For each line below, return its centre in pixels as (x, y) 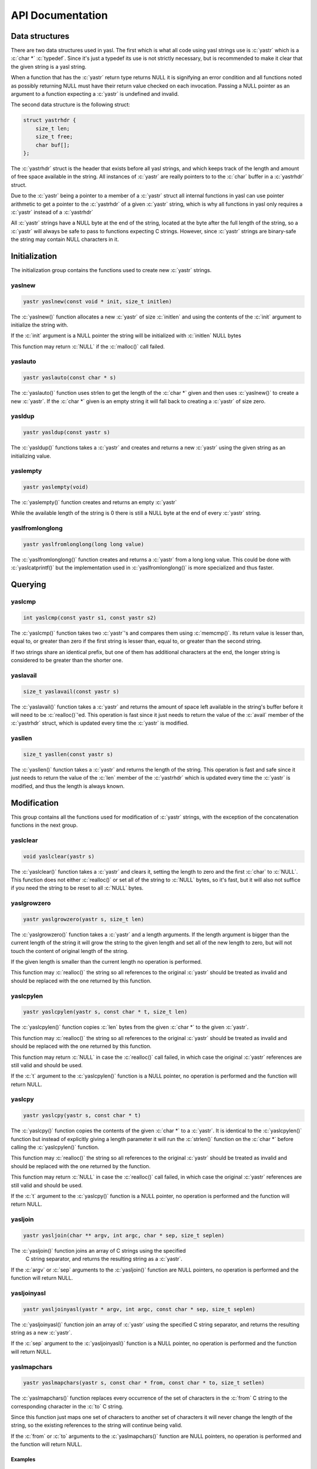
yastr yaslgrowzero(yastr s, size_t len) (84, 919)
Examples (23, 1460)
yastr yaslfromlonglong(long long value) (84, 544)
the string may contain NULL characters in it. (65, 239)
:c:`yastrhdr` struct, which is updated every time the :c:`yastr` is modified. (100, 723)
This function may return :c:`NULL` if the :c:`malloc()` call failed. (88, 346)
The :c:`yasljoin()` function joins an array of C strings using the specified (98, 1250)
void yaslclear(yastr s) (59, 856)
